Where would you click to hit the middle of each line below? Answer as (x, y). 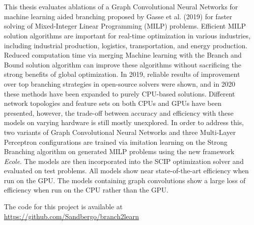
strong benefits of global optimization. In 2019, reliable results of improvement (122, 74)
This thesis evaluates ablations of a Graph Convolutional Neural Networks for (121, 7)
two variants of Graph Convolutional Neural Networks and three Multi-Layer (120, 132)
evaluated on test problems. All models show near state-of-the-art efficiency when (127, 171)
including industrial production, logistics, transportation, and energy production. (126, 45)
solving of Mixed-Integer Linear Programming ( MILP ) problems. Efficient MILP (125, 26)
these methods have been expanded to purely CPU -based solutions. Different (120, 93)
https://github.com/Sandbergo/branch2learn (71, 216)
